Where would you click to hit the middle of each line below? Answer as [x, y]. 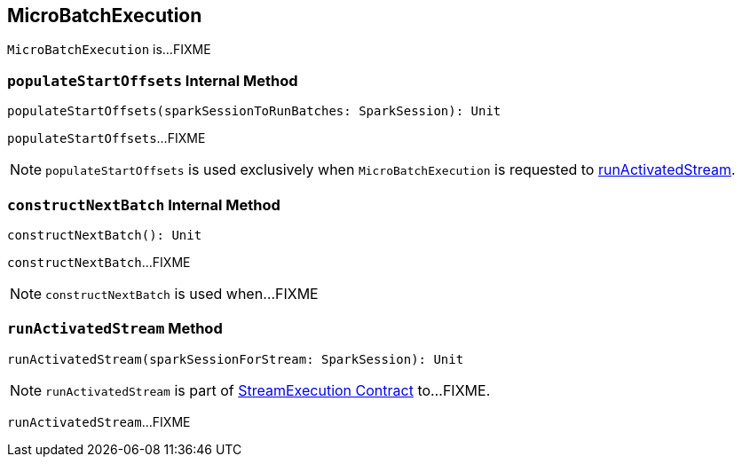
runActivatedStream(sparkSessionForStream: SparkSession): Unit [236, 359]
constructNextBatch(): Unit [105, 235]
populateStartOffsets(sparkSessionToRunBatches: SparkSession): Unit [254, 111]
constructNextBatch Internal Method [144, 204]
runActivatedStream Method [115, 329]
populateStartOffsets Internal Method [153, 80]
